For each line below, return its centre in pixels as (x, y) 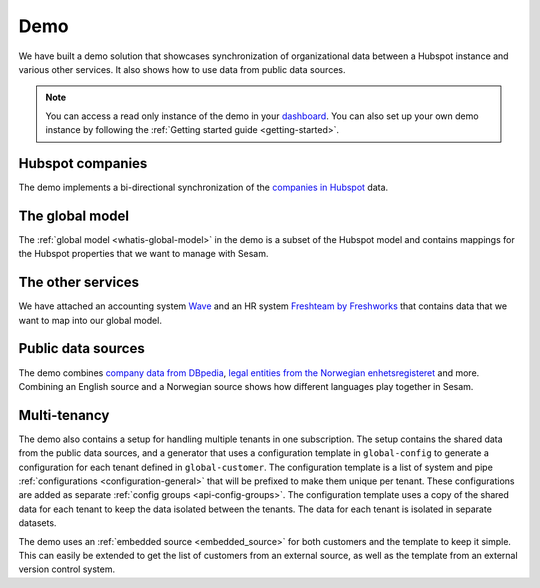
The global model (74, 215)
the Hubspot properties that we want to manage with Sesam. (143, 254)
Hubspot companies (83, 163)
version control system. (66, 569)
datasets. (37, 523)
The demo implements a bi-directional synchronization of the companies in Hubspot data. (203, 187)
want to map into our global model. (90, 320)
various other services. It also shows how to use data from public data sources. (182, 69)
